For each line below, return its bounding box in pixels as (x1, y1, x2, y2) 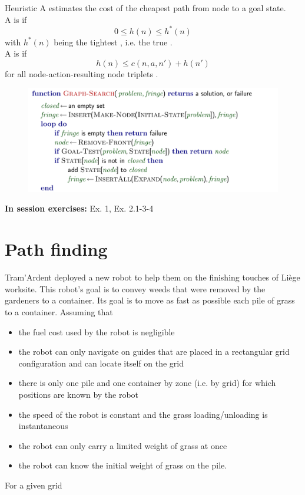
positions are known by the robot (18, 388, 139, 400)
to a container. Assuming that (5, 305, 113, 318)
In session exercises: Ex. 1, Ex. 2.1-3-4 (5, 202, 154, 214)
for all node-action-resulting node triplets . (5, 67, 158, 80)
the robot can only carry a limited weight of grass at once (18, 439, 227, 451)
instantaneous (18, 420, 68, 432)
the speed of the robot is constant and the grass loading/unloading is (18, 408, 268, 420)
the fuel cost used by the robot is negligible (18, 325, 175, 338)
